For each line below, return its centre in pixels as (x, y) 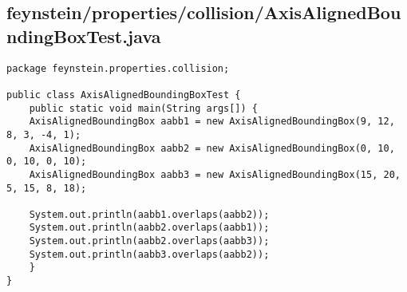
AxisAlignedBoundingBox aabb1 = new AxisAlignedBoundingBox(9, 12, (212, 122)
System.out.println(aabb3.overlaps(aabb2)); (149, 254)
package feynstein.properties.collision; (118, 68)
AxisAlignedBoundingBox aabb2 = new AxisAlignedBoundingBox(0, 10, (212, 148)
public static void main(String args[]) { (143, 108)
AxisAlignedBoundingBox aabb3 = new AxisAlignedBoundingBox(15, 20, (215, 174)
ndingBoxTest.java (84, 36)
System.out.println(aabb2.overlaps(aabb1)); (149, 228)
